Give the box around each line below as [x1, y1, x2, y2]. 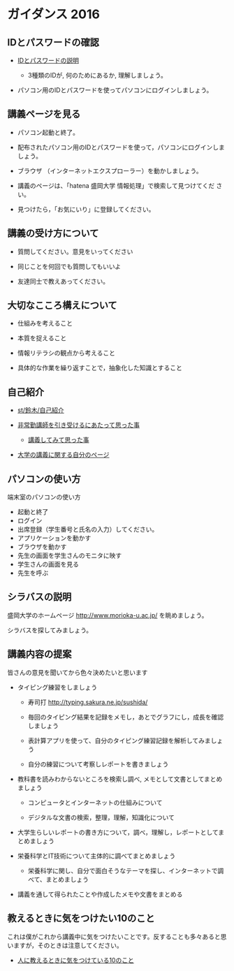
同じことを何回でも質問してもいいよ [17, 262, 122, 270]
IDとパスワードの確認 [7, 36, 100, 48]
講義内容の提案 [7, 648, 72, 660]
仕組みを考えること [17, 319, 73, 328]
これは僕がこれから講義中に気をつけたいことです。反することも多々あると [7, 932, 221, 940]
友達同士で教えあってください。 [17, 277, 110, 285]
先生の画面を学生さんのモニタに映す [17, 551, 122, 560]
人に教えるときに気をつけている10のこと [17, 956, 134, 964]
